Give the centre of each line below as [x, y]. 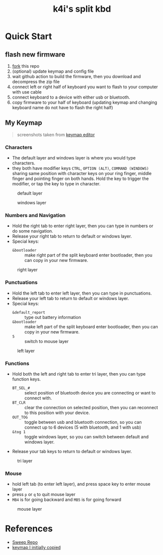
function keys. [26, 379]
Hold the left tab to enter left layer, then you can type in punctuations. [82, 293]
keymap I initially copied [36, 548]
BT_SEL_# [21, 388]
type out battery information [53, 317]
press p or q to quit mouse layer [44, 495]
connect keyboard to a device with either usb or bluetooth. [71, 97]
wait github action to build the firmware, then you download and [76, 76]
